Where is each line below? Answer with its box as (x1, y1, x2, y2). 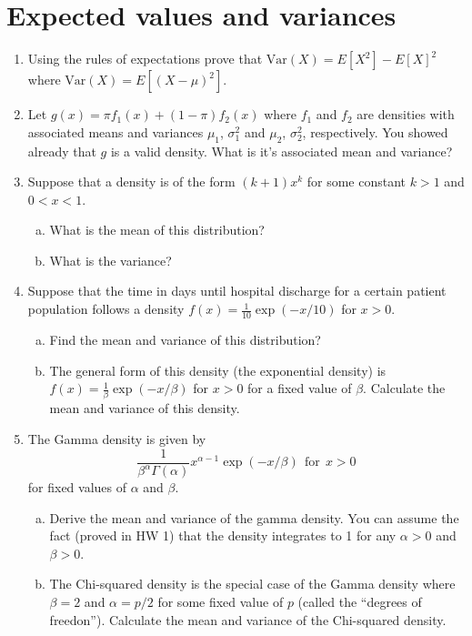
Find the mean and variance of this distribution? (49, 329, 321, 348)
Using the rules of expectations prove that (27, 49, 263, 68)
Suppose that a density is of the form (27, 172, 236, 191)
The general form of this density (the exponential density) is (49, 360, 387, 379)
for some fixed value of (157, 591, 284, 611)
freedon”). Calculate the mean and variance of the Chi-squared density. (49, 610, 447, 629)
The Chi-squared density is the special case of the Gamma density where (49, 574, 456, 593)
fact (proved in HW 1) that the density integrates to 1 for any (49, 526, 397, 545)
